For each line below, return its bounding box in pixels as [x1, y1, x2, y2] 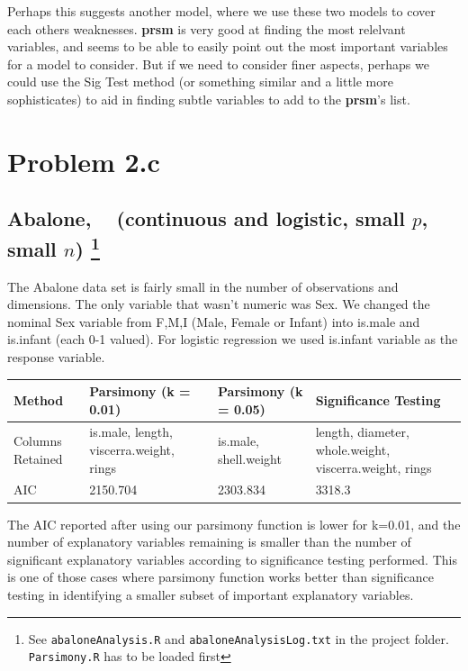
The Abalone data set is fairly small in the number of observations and [7, 277, 399, 295]
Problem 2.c [7, 142, 160, 179]
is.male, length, [89, 422, 173, 441]
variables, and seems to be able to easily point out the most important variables [7, 37, 448, 56]
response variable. [7, 347, 105, 366]
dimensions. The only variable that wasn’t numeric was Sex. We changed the [7, 295, 430, 313]
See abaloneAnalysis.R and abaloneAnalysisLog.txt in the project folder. [28, 629, 449, 648]
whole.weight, [315, 440, 391, 459]
